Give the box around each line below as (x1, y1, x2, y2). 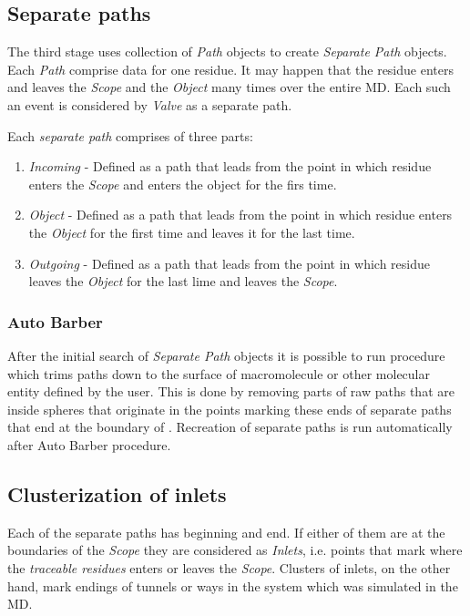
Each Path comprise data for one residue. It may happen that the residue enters (7, 59, 454, 78)
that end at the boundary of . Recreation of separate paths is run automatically (7, 417, 453, 436)
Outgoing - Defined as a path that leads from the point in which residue (28, 253, 431, 272)
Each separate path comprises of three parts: (7, 126, 253, 145)
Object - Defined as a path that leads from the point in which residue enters (28, 205, 453, 224)
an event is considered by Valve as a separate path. (7, 95, 292, 114)
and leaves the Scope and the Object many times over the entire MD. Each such (7, 77, 451, 97)
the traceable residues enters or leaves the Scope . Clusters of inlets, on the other (7, 558, 451, 577)
